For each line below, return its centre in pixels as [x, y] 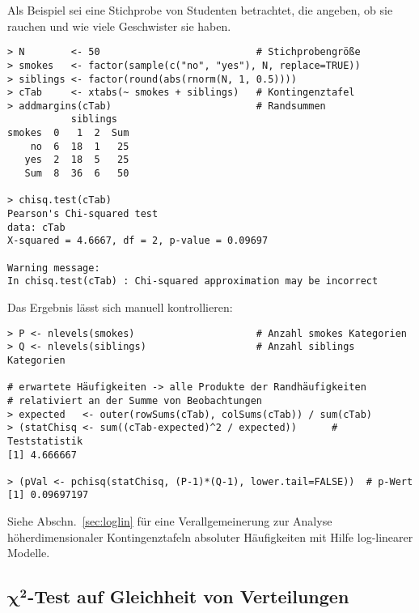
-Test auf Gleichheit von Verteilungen [188, 596]
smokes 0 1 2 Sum [68, 133]
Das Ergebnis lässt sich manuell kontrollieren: [120, 307]
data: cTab [36, 227]
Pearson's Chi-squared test [83, 214]
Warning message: [54, 268]
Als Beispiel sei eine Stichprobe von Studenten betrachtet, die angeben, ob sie [200, 10]
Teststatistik [45, 441]
